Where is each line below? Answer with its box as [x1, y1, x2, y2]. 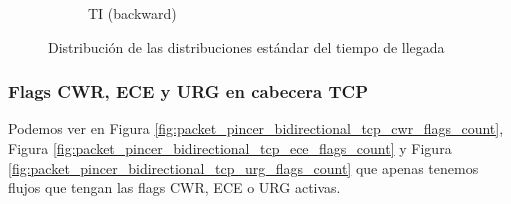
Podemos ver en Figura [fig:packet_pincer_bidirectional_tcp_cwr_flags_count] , [8, 118, 504, 139]
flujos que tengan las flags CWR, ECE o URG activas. [8, 177, 341, 198]
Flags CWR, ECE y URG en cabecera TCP [8, 79, 369, 104]
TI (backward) [88, 3, 177, 23]
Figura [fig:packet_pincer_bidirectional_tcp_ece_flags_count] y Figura [8, 138, 452, 158]
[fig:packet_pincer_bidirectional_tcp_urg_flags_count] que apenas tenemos [8, 157, 479, 178]
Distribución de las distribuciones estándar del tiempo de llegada [48, 36, 445, 57]
